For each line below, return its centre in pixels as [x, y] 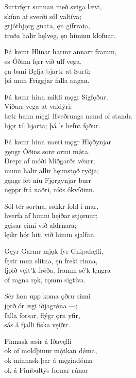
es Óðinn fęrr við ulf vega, [43, 61]
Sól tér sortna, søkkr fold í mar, [51, 206]
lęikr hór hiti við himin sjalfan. [50, 234]
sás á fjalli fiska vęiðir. [37, 325]
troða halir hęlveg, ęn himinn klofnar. [60, 35]
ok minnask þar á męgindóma [49, 360]
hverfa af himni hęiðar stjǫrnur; [51, 215]
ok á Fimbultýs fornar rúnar [46, 369]
